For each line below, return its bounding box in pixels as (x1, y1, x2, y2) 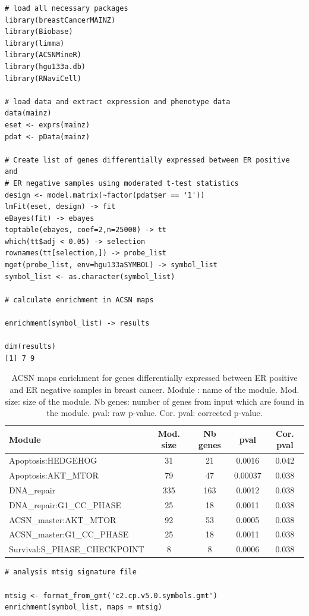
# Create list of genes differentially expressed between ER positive (5, 155, 290, 164)
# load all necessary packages (5, 4, 128, 12)
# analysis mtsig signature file (5, 568, 137, 577)
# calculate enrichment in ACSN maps (5, 295, 154, 304)
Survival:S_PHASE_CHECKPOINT (9, 543, 144, 555)
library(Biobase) (5, 27, 73, 36)
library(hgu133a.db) (5, 62, 86, 71)
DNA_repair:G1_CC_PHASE (9, 498, 122, 511)
